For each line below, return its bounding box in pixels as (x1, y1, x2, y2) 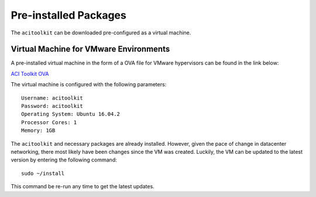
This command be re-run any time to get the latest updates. (11, 183, 154, 190)
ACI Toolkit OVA (11, 70, 49, 77)
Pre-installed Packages (11, 9, 127, 22)
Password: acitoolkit (21, 103, 83, 110)
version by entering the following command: (11, 156, 117, 163)
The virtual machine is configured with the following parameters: (11, 81, 167, 88)
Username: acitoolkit (21, 94, 83, 101)
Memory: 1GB (21, 127, 56, 134)
